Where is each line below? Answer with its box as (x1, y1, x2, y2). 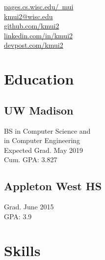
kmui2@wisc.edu (4, 11, 53, 21)
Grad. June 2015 (4, 202, 54, 212)
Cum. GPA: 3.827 (4, 154, 57, 165)
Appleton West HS (4, 178, 102, 194)
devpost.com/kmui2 (4, 40, 63, 50)
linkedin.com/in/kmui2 (4, 30, 73, 40)
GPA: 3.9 (4, 211, 32, 221)
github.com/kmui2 (4, 21, 59, 31)
